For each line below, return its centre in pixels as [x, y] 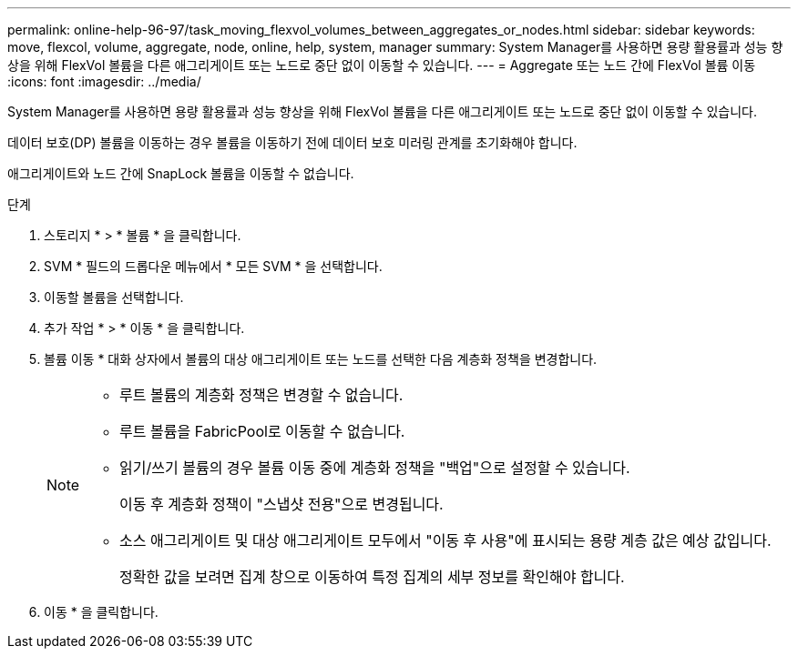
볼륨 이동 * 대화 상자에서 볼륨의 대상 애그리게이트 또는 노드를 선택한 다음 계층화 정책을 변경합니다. [321, 359]
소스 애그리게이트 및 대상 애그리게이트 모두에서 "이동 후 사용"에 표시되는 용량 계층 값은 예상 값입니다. [445, 540]
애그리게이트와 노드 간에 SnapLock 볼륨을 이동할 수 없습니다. [181, 173]
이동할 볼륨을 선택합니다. [114, 297]
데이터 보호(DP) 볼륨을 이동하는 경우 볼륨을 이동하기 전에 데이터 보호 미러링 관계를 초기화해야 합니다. [292, 142]
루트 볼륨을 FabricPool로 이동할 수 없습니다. [262, 431]
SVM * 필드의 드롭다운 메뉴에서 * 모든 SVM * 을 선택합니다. [213, 266]
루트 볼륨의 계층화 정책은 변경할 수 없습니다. [261, 395]
